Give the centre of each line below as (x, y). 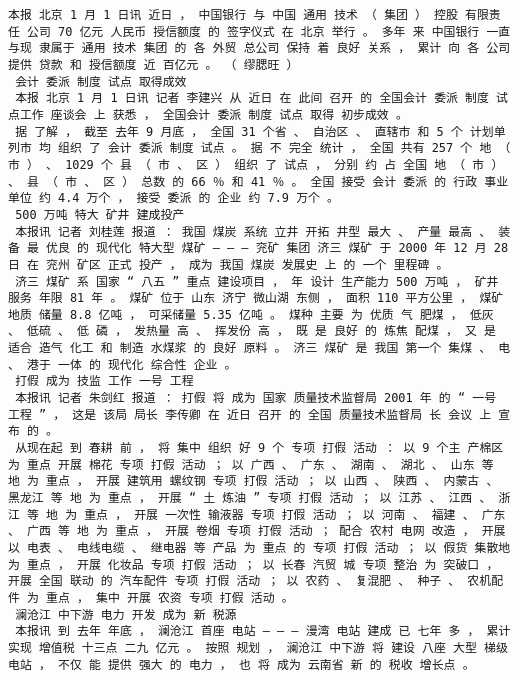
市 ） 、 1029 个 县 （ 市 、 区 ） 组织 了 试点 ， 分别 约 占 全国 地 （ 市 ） (256, 164)
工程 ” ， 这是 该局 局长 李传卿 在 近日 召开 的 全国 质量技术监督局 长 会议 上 (250, 414)
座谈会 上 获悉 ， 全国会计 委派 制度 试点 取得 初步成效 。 (229, 114)
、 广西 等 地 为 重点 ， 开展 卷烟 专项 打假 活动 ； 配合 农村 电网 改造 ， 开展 (257, 531)
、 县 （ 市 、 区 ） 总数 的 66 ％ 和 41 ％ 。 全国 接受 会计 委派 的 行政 (243, 181)
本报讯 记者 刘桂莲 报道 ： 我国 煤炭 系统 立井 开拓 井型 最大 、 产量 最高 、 (253, 231)
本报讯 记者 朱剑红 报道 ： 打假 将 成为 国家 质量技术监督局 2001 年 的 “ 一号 (256, 398)
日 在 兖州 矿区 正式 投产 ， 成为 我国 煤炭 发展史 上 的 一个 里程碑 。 (228, 264)
